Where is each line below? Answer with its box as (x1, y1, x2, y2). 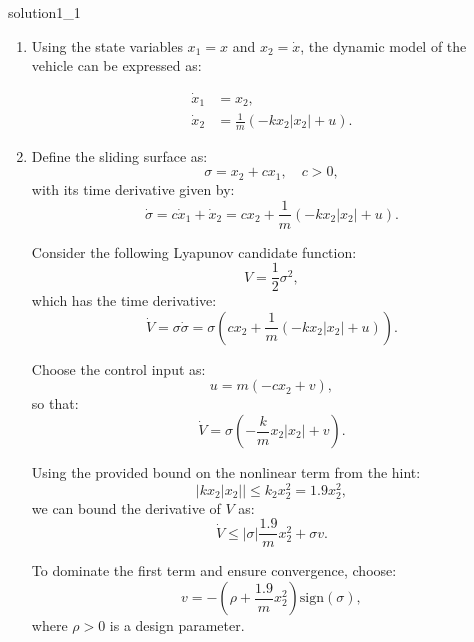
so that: (31, 393, 79, 414)
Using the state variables (31, 35, 183, 56)
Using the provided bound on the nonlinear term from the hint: (31, 462, 421, 482)
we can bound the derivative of (31, 497, 221, 518)
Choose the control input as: (31, 358, 206, 379)
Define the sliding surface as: (31, 145, 208, 166)
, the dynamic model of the (300, 35, 467, 56)
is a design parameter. (109, 615, 245, 636)
